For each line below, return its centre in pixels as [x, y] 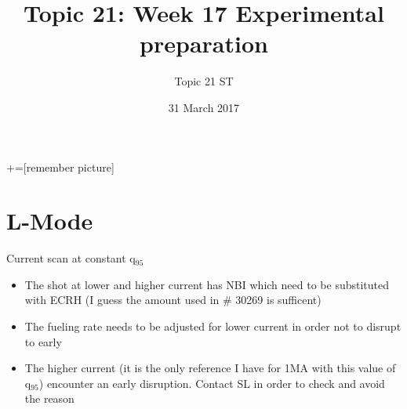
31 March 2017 [204, 107]
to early [43, 341]
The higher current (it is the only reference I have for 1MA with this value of [210, 368]
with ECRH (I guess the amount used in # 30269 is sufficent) [173, 300]
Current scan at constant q [71, 258]
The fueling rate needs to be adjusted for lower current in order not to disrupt [213, 326]
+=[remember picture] [60, 166]
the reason [49, 398]
